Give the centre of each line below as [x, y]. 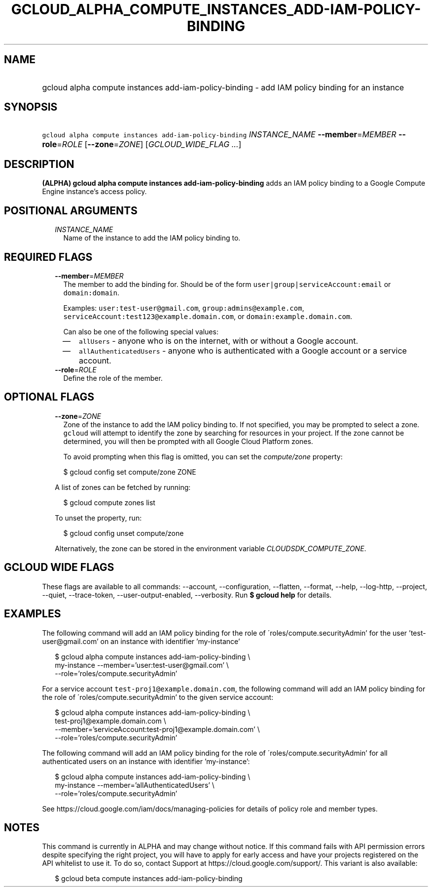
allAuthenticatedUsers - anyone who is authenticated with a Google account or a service [243, 350]
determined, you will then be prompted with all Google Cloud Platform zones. [188, 441]
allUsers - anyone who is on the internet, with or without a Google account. [218, 341]
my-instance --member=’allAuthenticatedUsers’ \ [135, 785]
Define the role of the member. [113, 378]
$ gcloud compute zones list [109, 502]
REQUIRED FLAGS [48, 257]
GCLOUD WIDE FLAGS [59, 567]
